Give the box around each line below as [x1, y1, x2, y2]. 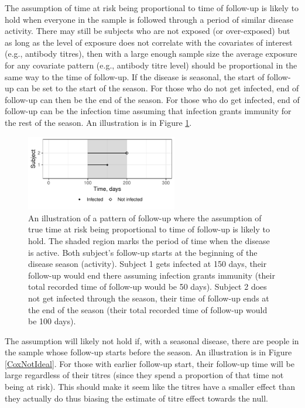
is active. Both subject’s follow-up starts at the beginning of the [28, 246, 258, 258]
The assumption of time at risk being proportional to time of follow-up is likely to [5, 2, 299, 13]
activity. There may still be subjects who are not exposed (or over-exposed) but [5, 25, 290, 37]
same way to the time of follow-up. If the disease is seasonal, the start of [5, 70, 265, 83]
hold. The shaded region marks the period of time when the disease [28, 234, 270, 246]
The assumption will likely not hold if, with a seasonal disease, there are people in [5, 334, 299, 347]
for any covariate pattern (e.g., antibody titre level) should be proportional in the [5, 59, 297, 71]
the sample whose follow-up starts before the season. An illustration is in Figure [5, 346, 292, 358]
